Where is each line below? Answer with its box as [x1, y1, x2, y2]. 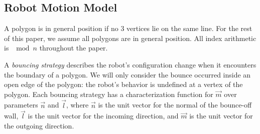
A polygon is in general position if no [4, 23, 118, 33]
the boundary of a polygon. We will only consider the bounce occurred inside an [4, 69, 251, 79]
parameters [4, 99, 38, 110]
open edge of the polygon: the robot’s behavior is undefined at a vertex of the [4, 79, 243, 89]
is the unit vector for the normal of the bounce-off [98, 99, 252, 110]
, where [66, 99, 89, 110]
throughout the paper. [39, 42, 108, 53]
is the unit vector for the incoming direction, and [28, 110, 179, 121]
